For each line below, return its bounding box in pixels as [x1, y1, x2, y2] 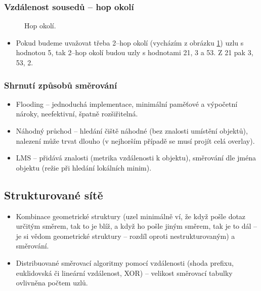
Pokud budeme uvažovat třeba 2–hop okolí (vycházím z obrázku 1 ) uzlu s [16, 37, 244, 48]
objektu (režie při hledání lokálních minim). [16, 162, 152, 173]
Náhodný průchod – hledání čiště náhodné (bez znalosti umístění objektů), [16, 126, 248, 136]
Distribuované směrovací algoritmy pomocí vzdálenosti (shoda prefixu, [16, 257, 234, 268]
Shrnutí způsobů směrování [4, 78, 117, 91]
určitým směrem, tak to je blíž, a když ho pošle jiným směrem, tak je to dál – [16, 221, 257, 231]
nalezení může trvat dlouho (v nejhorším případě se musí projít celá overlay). [16, 135, 255, 146]
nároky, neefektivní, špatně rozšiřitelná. [16, 108, 138, 119]
